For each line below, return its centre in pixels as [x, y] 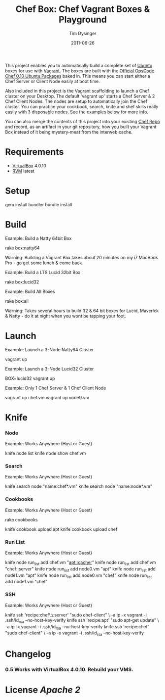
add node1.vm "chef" [27, 582]
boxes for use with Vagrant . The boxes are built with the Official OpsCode [80, 71]
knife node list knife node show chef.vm [46, 453]
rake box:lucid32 [22, 282]
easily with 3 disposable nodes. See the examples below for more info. [77, 112]
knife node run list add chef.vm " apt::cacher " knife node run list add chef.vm [81, 563]
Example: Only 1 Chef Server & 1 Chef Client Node [56, 388]
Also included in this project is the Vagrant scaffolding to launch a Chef [77, 91]
